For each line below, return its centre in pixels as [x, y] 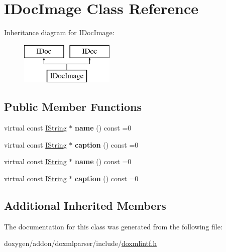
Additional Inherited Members [85, 205]
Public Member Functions [73, 107]
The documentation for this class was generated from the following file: [113, 226]
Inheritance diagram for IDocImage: [59, 32]
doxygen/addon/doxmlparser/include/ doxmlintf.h [80, 243]
